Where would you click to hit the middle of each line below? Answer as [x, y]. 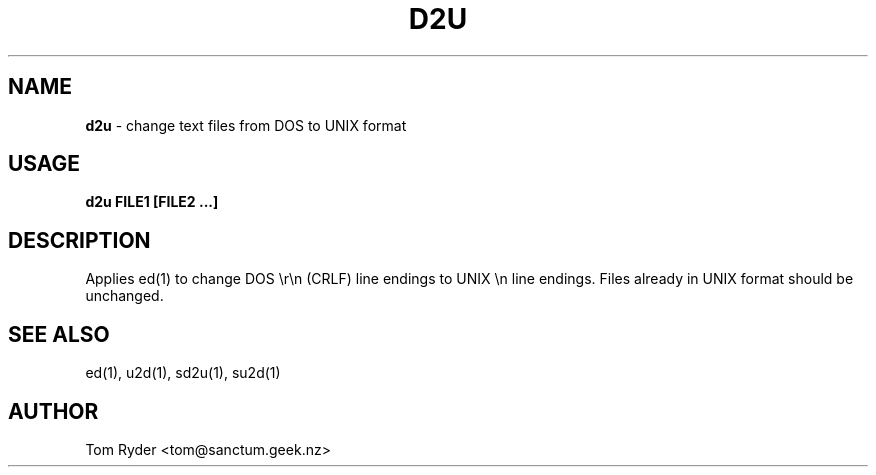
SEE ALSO [59, 334]
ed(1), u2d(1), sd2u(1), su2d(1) [183, 373]
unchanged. [124, 296]
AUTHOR [53, 411]
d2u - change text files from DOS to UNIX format [246, 125]
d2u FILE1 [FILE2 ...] [152, 202]
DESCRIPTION [79, 240]
